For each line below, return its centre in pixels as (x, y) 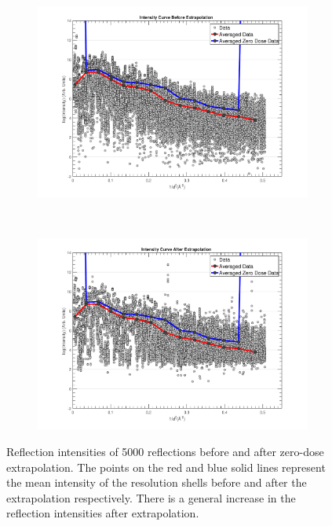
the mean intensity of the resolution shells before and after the (157, 482)
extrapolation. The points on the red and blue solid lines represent (166, 467)
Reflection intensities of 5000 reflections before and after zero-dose (165, 451)
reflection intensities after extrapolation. (103, 513)
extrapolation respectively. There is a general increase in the (151, 497)
